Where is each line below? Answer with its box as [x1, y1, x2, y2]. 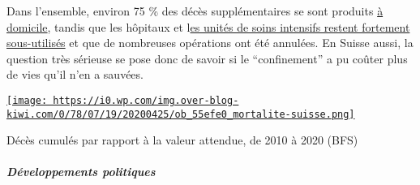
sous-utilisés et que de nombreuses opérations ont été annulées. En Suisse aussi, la [6, 34, 414, 51]
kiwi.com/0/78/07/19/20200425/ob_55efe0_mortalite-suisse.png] [6, 108, 355, 120]
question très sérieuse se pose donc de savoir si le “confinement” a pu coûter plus [6, 49, 408, 67]
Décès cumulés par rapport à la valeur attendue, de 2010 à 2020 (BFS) [6, 131, 358, 148]
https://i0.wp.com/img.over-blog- [53, 94, 239, 106]
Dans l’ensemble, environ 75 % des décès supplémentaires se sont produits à [6, 2, 384, 19]
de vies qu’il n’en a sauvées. [6, 66, 144, 83]
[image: [6, 94, 48, 106]
